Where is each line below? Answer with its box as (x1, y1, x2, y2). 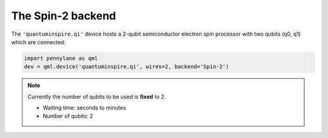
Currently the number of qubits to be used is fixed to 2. (27, 93, 166, 100)
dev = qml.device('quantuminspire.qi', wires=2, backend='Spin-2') (24, 64, 230, 70)
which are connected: (11, 38, 66, 45)
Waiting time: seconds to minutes (43, 104, 126, 111)
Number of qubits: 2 (43, 113, 94, 120)
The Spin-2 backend (11, 9, 117, 22)
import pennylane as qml (24, 54, 98, 62)
